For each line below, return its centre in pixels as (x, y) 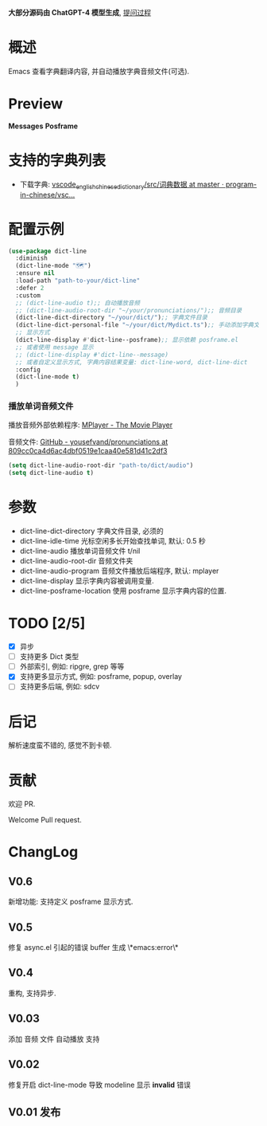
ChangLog (43, 852)
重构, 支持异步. (33, 993)
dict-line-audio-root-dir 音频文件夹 (76, 561)
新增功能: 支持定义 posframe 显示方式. (71, 902)
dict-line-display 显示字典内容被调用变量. (87, 581)
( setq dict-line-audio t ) (51, 473)
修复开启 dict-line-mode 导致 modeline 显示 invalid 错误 (100, 1085)
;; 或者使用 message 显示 (54, 347)
